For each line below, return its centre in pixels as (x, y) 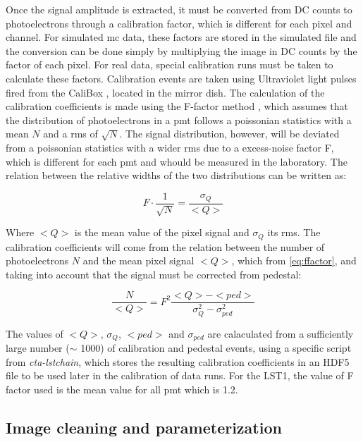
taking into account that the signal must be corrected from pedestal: (154, 274)
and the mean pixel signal (139, 260)
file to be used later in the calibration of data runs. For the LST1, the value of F (180, 375)
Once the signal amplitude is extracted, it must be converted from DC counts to (179, 9)
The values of (35, 333)
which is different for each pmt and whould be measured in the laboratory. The (177, 161)
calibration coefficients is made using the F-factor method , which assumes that (177, 106)
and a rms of (70, 134)
